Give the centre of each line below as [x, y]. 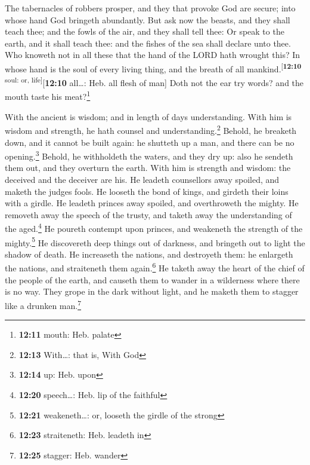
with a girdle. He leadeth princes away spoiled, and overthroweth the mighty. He [152, 203]
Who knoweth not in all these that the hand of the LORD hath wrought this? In [153, 55]
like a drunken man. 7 [43, 304]
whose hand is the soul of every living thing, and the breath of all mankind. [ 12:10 [153, 68]
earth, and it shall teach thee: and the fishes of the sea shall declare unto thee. [148, 43]
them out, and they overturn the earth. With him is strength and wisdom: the [148, 168]
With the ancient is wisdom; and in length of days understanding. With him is [148, 116]
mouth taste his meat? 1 [48, 96]
